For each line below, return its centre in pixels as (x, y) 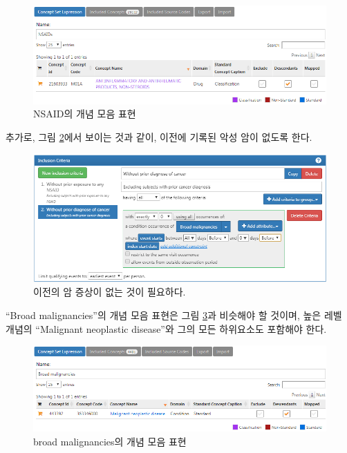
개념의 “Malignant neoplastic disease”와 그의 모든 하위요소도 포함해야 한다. (166, 328)
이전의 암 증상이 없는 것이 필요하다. (110, 292)
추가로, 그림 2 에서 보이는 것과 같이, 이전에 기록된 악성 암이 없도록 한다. (159, 136)
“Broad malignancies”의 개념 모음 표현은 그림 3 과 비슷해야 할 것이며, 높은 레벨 (174, 315)
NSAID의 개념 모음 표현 (85, 114)
